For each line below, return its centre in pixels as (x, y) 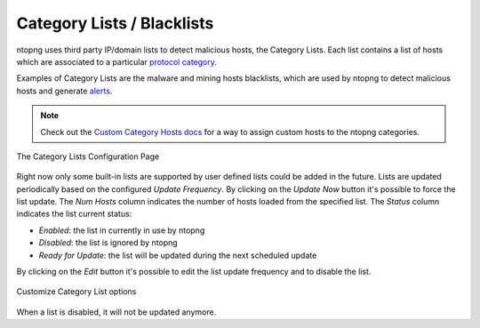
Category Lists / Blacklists (115, 23)
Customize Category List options (76, 292)
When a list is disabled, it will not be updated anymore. (116, 312)
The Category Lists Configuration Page (88, 156)
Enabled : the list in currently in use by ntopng (122, 230)
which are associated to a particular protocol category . (117, 61)
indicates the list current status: (74, 214)
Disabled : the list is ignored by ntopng (108, 243)
